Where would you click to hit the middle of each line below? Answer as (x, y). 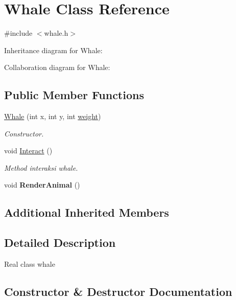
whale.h (56, 33)
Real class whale (30, 264)
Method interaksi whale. (41, 167)
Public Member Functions (74, 95)
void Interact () (28, 151)
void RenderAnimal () (42, 185)
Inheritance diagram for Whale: (53, 50)
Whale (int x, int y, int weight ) (53, 116)
